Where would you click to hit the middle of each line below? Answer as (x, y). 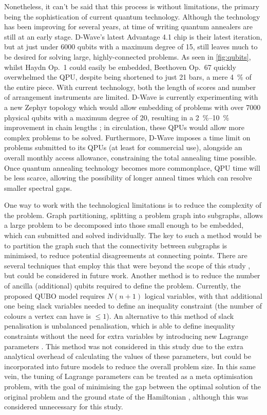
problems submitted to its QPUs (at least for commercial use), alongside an (123, 147)
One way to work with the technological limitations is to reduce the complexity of (133, 205)
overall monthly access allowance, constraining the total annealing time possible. (130, 157)
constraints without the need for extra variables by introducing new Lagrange (126, 336)
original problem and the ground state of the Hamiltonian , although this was (126, 396)
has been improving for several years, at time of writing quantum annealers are (128, 26)
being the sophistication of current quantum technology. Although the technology (132, 16)
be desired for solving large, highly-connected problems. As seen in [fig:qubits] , (128, 56)
